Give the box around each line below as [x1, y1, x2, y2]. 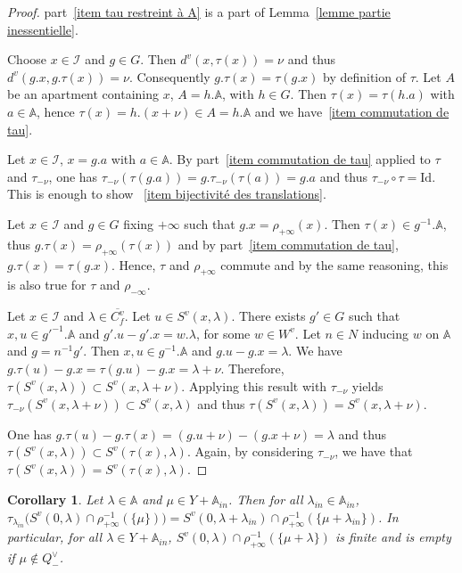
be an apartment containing [7, 85, 160, 103]
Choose [7, 50, 47, 69]
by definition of [323, 67, 406, 86]
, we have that [334, 442, 413, 461]
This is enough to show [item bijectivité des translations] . [7, 184, 326, 203]
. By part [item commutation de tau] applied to [169, 150, 431, 168]
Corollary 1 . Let [7, 490, 103, 509]
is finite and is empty [334, 528, 451, 546]
